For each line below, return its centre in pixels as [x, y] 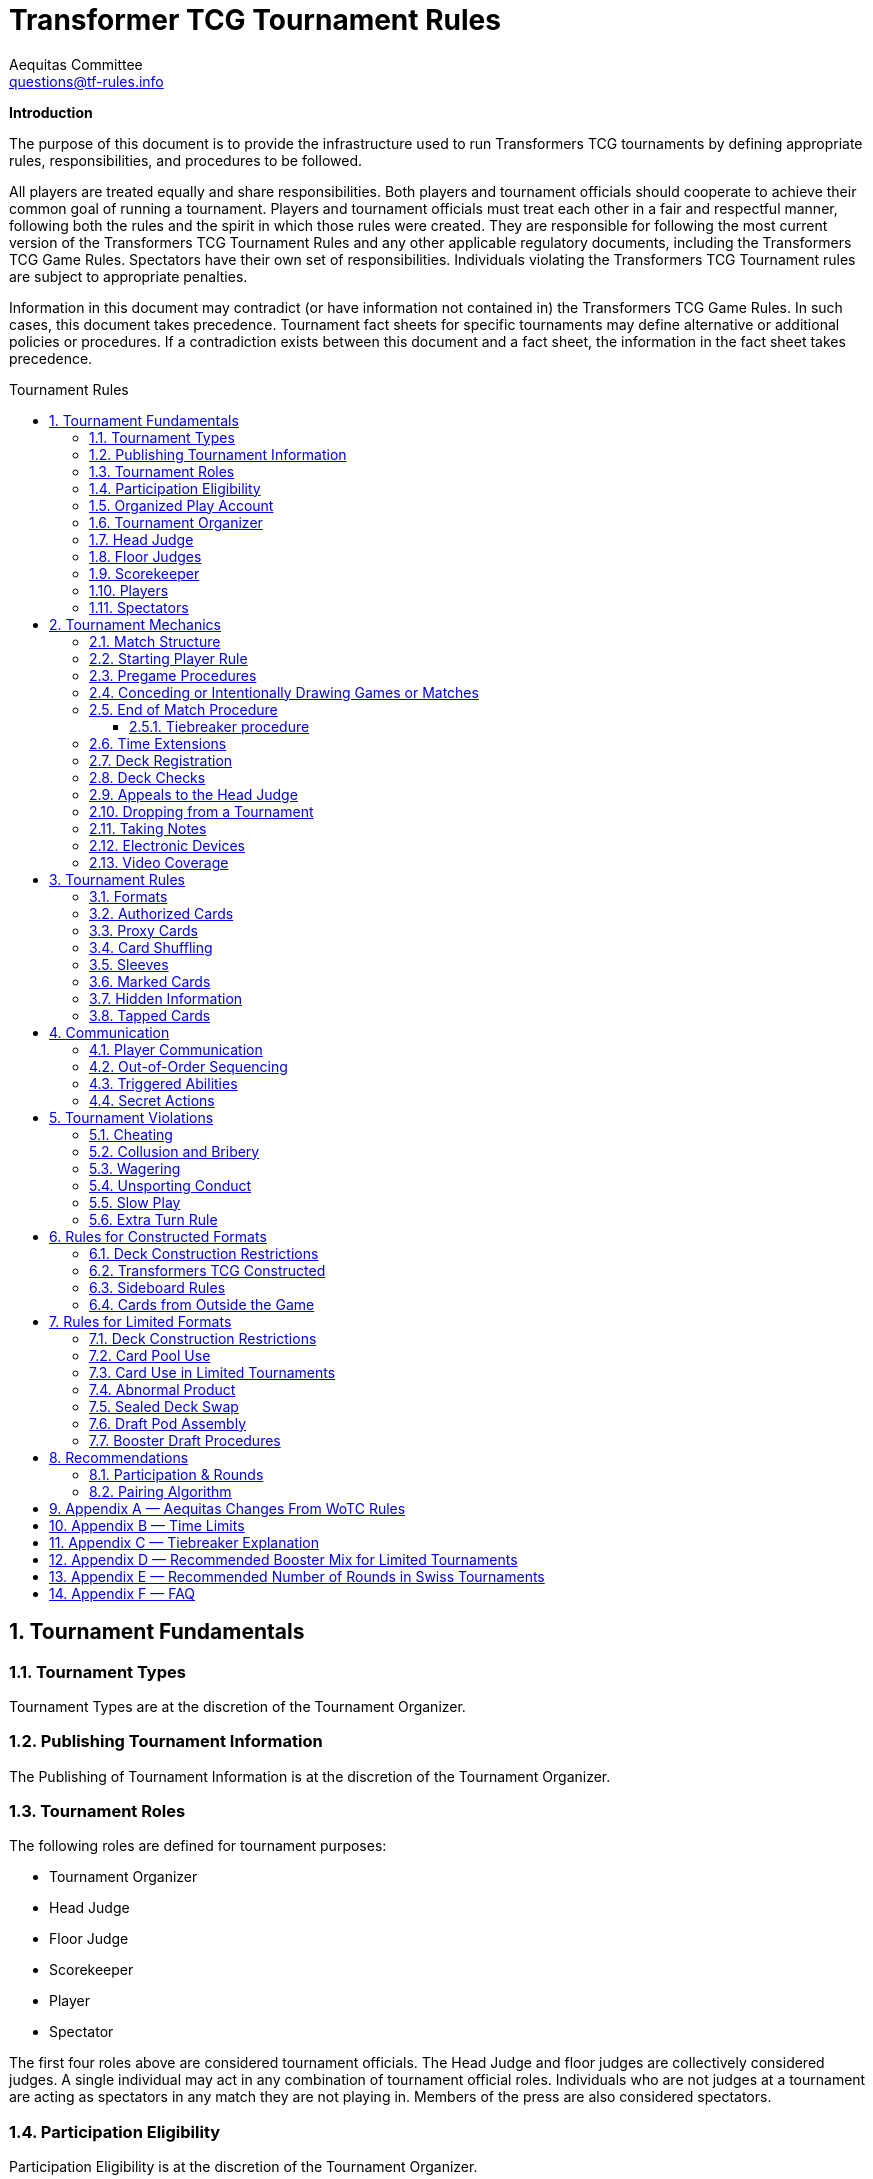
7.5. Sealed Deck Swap [164, 1406]
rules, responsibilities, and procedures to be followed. [186, 160]
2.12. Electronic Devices [167, 845]
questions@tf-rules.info [86, 81]
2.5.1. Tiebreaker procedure [219, 726]
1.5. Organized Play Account [181, 505]
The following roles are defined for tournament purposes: [198, 1846]
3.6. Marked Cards [150, 981]
